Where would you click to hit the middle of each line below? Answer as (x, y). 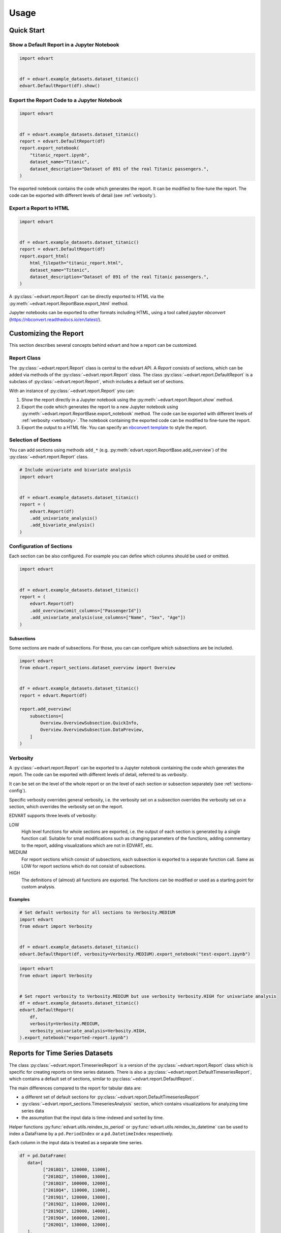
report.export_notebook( (49, 148)
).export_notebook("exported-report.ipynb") (74, 1038)
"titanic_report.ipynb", (60, 155)
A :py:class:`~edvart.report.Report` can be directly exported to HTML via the (87, 296)
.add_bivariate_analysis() (62, 525)
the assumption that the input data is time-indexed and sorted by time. (93, 1118)
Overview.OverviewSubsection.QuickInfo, (90, 723)
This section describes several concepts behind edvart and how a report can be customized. (103, 345)
